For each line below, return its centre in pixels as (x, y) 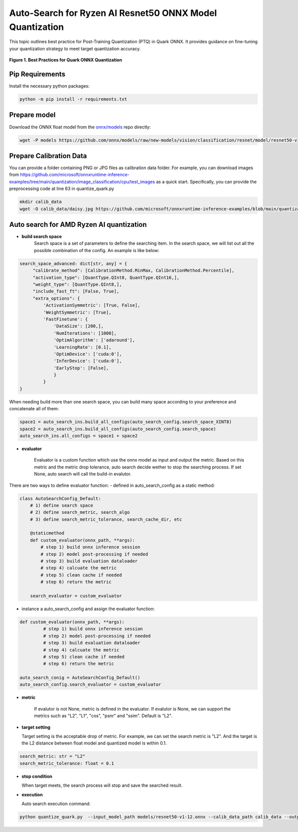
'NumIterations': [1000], (85, 333)
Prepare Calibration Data (48, 156)
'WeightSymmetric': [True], (77, 312)
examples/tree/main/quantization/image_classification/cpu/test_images (82, 182)
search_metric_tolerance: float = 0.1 (67, 763)
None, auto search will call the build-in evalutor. (83, 474)
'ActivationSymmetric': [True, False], (92, 305)
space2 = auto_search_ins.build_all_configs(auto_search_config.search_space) (118, 429)
